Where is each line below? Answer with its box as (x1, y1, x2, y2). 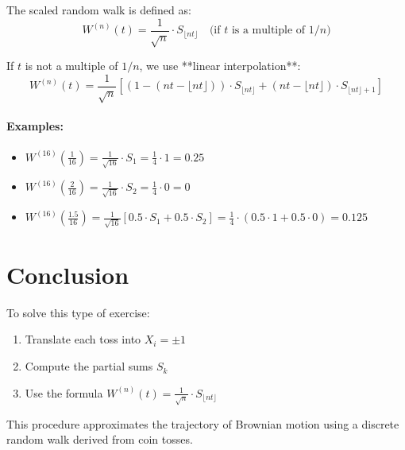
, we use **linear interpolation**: (139, 57, 301, 74)
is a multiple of (231, 25, 306, 37)
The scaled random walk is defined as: (6, 2, 191, 17)
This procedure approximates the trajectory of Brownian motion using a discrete (6, 415, 399, 432)
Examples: (6, 118, 64, 134)
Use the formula (25, 384, 103, 401)
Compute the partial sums (25, 358, 153, 374)
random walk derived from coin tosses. (6, 431, 193, 448)
